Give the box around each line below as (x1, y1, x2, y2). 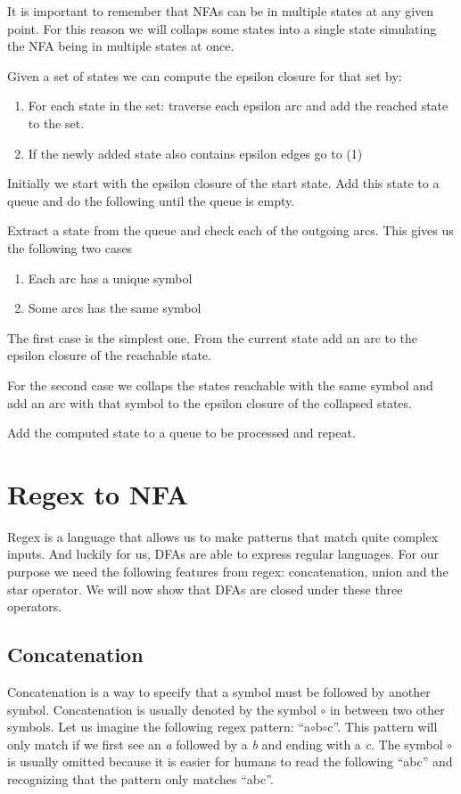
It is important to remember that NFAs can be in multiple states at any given (7, 2, 434, 20)
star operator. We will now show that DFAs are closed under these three (7, 579, 403, 598)
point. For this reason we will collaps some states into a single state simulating (7, 19, 437, 37)
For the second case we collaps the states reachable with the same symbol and (7, 375, 433, 394)
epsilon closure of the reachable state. (7, 346, 211, 364)
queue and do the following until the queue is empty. (7, 191, 295, 209)
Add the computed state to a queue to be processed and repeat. (7, 423, 356, 442)
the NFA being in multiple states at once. (7, 37, 235, 55)
